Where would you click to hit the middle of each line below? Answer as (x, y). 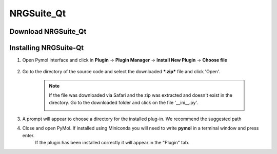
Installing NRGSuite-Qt (47, 48)
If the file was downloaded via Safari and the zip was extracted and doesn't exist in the (141, 95)
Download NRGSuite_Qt (48, 31)
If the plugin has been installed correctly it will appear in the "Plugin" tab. (112, 143)
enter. (28, 135)
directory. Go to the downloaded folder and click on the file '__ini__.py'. (124, 102)
